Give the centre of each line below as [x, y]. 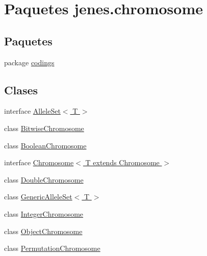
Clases [21, 89]
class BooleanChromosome [45, 145]
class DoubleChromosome [44, 179]
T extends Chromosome [122, 162]
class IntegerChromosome [44, 213]
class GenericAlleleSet [38, 197]
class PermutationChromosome [52, 248]
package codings [29, 62]
